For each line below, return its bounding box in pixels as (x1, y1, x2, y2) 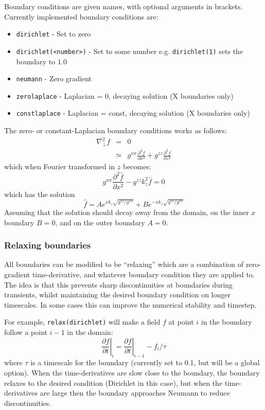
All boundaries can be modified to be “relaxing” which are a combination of (4, 259, 243, 270)
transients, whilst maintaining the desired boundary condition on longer (4, 289, 231, 300)
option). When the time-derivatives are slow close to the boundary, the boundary (4, 367, 260, 378)
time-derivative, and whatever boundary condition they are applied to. (32, 269, 255, 280)
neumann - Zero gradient (16, 73, 92, 84)
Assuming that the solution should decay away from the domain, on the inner (4, 207, 249, 218)
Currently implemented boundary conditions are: (4, 11, 158, 22)
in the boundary (201, 316, 252, 327)
